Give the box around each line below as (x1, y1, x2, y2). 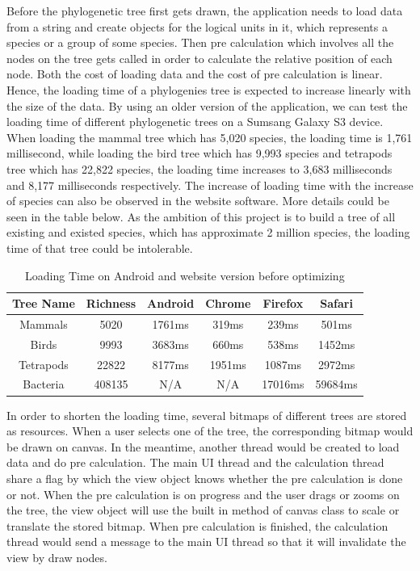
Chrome (205, 295, 251, 312)
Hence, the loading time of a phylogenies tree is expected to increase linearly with (6, 81, 411, 98)
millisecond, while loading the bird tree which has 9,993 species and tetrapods (6, 145, 393, 162)
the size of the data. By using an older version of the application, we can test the (6, 97, 408, 114)
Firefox (262, 295, 304, 312)
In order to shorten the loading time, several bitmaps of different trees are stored (6, 406, 407, 423)
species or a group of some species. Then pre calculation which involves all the (6, 34, 394, 51)
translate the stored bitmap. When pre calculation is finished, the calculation (6, 517, 388, 534)
